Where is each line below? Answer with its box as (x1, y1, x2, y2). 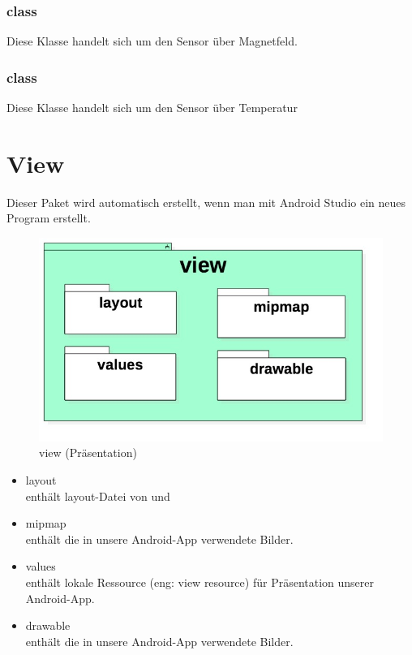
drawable (25, 617, 71, 634)
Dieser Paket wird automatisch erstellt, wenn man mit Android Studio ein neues (6, 193, 406, 210)
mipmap (25, 515, 67, 532)
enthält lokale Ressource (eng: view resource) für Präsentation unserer (25, 573, 374, 590)
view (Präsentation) (39, 444, 137, 461)
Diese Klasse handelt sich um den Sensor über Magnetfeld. (6, 32, 298, 50)
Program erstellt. (6, 209, 91, 226)
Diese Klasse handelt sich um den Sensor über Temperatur (6, 99, 298, 116)
